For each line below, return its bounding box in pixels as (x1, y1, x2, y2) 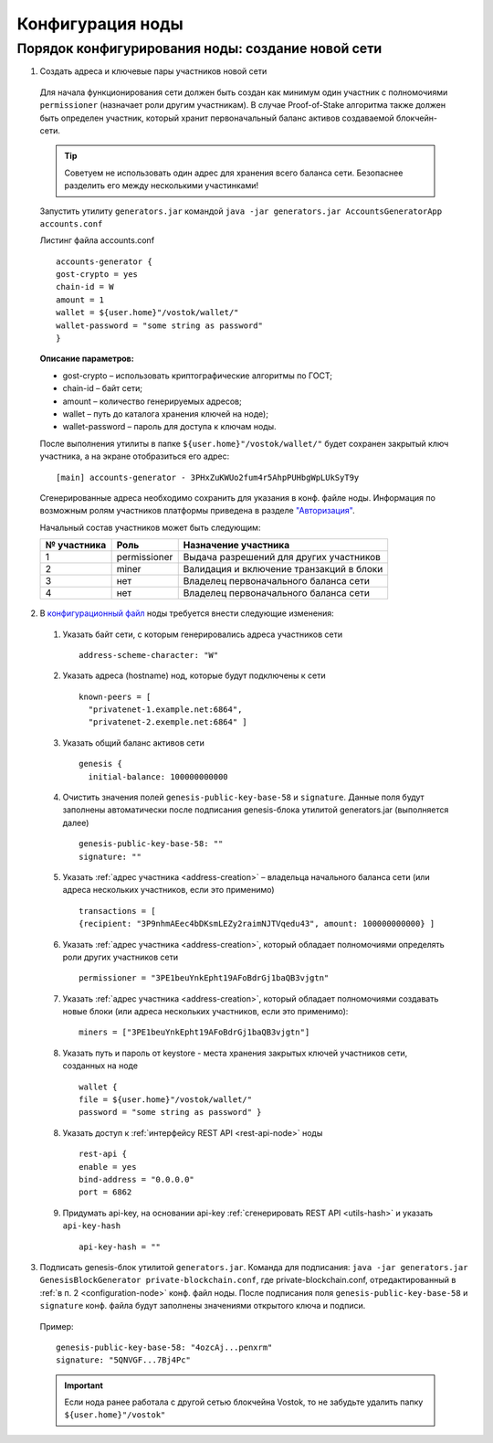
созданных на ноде (62, 1060, 139, 1071)
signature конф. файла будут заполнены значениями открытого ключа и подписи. (39, 1300, 366, 1311)
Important (64, 1380, 104, 1391)
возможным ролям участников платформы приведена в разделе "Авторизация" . (39, 505, 355, 516)
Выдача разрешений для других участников (183, 551, 381, 564)
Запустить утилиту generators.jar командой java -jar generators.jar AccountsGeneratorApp (39, 206, 443, 217)
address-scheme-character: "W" (79, 650, 219, 660)
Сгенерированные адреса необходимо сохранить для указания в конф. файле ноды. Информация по (39, 492, 435, 503)
